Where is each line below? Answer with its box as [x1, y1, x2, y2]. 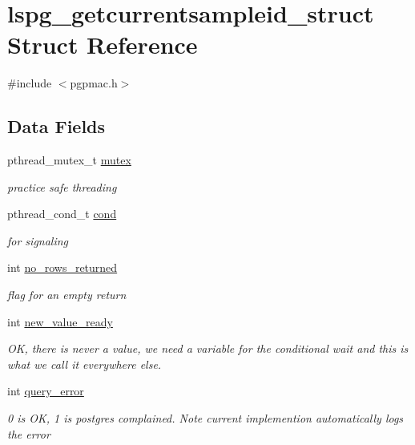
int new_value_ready [7, 313, 113, 330]
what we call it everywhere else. [7, 355, 162, 372]
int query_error [7, 382, 84, 399]
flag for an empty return [7, 286, 127, 303]
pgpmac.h [70, 75, 118, 91]
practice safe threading [7, 178, 117, 195]
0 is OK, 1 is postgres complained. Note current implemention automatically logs [7, 410, 404, 427]
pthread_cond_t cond [7, 205, 117, 222]
